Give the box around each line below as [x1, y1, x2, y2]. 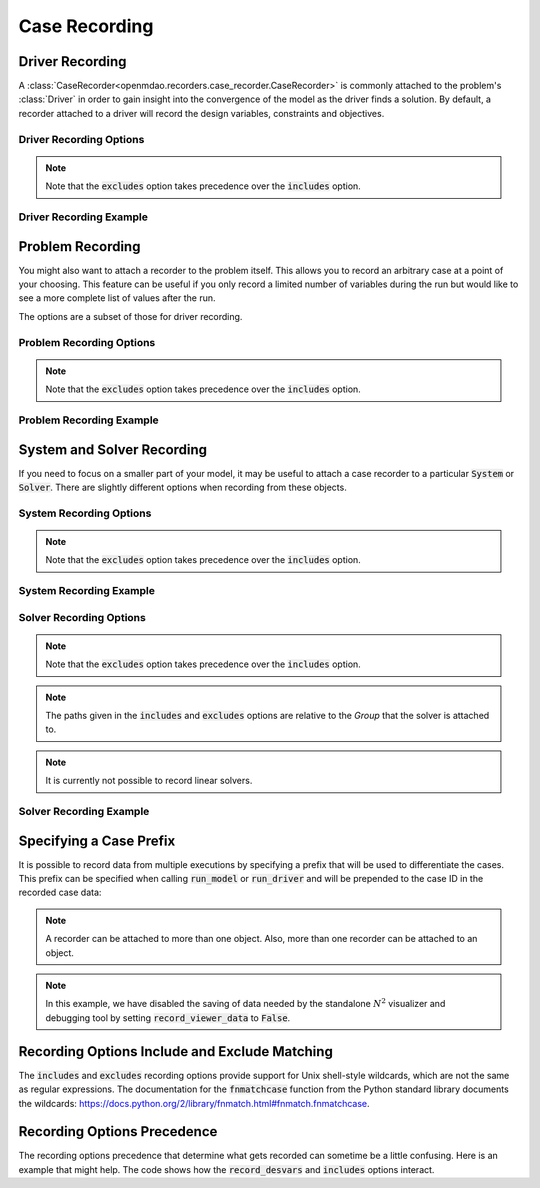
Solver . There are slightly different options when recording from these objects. [18, 481, 347, 494]
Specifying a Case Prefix [18, 832, 176, 849]
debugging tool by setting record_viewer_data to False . [45, 1011, 291, 1024]
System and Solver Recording [18, 441, 208, 458]
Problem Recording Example [18, 413, 159, 427]
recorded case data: [18, 886, 102, 899]
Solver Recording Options [18, 610, 147, 624]
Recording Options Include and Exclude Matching [18, 1043, 334, 1060]
